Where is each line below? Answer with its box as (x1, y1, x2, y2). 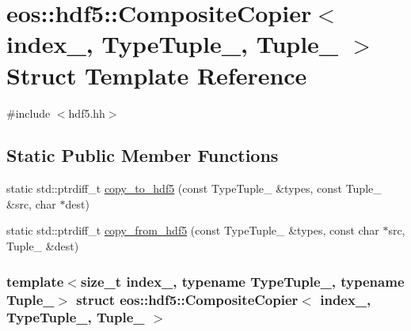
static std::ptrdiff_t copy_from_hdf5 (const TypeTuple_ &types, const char (6, 222, 379, 239)
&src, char (6, 195, 56, 212)
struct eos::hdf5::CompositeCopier (76, 289, 299, 309)
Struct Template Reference (6, 58, 307, 91)
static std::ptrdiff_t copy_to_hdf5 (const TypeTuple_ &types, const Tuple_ (6, 180, 382, 197)
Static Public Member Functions (6, 143, 279, 167)
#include (6, 104, 51, 121)
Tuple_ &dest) (6, 238, 79, 254)
